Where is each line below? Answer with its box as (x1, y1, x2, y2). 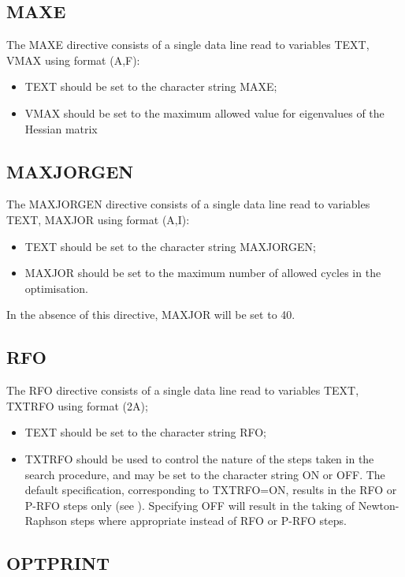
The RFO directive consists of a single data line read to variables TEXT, (6, 382, 359, 399)
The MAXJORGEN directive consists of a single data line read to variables (6, 196, 370, 212)
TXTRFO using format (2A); (6, 397, 148, 414)
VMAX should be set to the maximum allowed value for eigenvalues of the (24, 104, 385, 121)
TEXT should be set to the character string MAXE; (24, 78, 277, 95)
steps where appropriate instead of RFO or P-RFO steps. (70, 512, 347, 529)
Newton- (358, 496, 399, 513)
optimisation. (24, 279, 89, 296)
